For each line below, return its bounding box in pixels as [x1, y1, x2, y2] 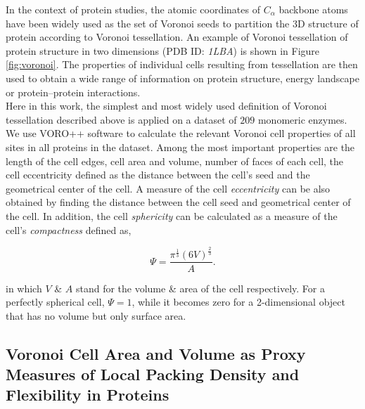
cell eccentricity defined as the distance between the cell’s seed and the [6, 167, 310, 182]
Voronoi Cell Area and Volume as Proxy [6, 342, 306, 364]
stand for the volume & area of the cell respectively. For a [75, 280, 325, 295]
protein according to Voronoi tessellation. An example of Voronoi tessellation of [6, 30, 348, 44]
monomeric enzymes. [257, 112, 347, 126]
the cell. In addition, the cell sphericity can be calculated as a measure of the [6, 208, 338, 223]
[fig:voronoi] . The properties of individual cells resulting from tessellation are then [6, 57, 358, 72]
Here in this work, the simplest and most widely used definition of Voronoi [6, 98, 327, 113]
